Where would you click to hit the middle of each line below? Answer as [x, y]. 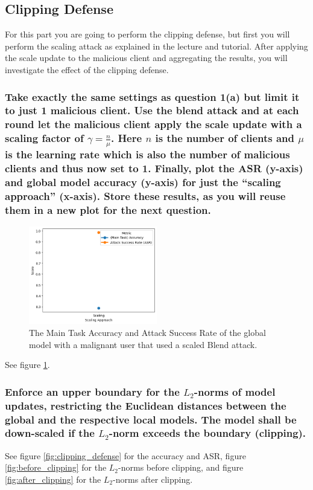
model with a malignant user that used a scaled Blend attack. [143, 344]
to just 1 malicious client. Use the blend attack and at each [152, 110]
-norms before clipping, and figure [181, 467]
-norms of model [235, 391]
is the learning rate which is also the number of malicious [147, 154]
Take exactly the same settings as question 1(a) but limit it [152, 96]
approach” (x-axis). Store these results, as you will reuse [145, 195]
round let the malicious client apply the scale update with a [153, 124]
